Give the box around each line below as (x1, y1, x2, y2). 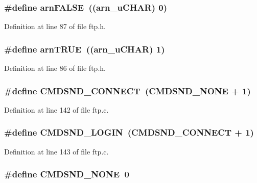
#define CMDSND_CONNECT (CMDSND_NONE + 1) (4, 84, 251, 97)
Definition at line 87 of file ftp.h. (4, 21, 106, 32)
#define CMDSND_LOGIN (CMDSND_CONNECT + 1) (4, 126, 254, 139)
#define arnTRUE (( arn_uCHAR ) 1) (4, 42, 165, 55)
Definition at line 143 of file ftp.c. (4, 146, 109, 156)
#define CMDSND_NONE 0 (4, 168, 130, 180)
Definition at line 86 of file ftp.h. (4, 63, 106, 73)
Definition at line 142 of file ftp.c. (4, 104, 109, 115)
